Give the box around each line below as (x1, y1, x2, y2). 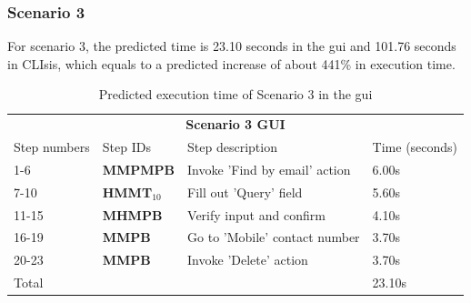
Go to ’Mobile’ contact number (187, 227, 360, 247)
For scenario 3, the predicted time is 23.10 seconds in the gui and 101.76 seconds (7, 36, 456, 56)
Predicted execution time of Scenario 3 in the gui (98, 85, 373, 104)
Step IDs (102, 137, 151, 157)
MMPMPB (102, 159, 175, 178)
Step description (187, 137, 277, 157)
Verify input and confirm (187, 205, 326, 224)
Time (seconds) (372, 137, 458, 157)
